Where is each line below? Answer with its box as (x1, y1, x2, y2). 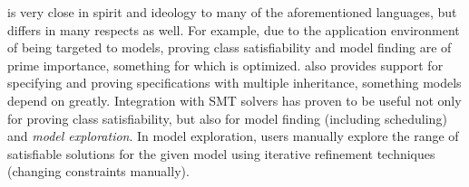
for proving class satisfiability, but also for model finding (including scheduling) (7, 108, 447, 127)
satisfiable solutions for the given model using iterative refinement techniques (7, 144, 435, 163)
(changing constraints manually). (7, 162, 190, 181)
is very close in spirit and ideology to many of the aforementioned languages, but (7, 3, 457, 21)
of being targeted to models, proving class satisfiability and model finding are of (7, 38, 452, 57)
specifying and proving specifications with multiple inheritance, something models (7, 73, 462, 92)
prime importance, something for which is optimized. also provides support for (7, 55, 444, 74)
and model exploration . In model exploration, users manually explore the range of (7, 126, 459, 145)
